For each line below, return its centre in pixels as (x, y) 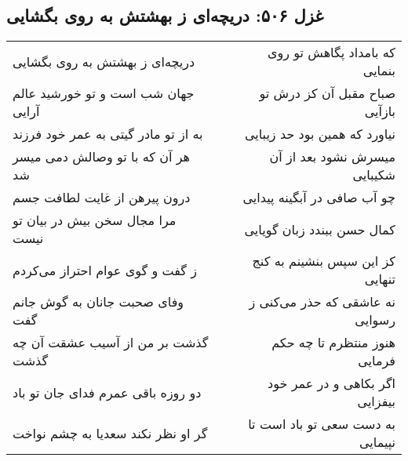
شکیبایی (374, 175)
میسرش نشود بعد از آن (332, 157)
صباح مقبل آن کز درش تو (327, 93)
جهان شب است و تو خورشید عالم (104, 93)
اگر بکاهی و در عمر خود (331, 383)
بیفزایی (376, 401)
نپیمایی (377, 442)
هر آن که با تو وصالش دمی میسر (101, 157)
